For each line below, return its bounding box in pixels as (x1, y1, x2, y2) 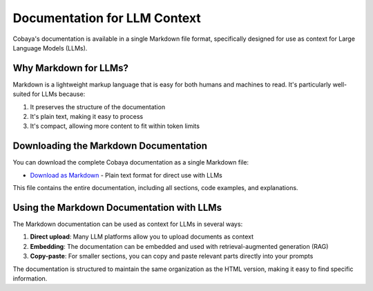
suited (12, 90, 31, 98)
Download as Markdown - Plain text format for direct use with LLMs (30, 171, 222, 179)
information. (12, 274, 48, 283)
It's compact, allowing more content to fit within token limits (30, 122, 200, 131)
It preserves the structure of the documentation (30, 102, 166, 111)
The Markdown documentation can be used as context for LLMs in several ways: (12, 220, 243, 228)
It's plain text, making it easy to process (30, 113, 144, 121)
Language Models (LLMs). (12, 44, 88, 52)
